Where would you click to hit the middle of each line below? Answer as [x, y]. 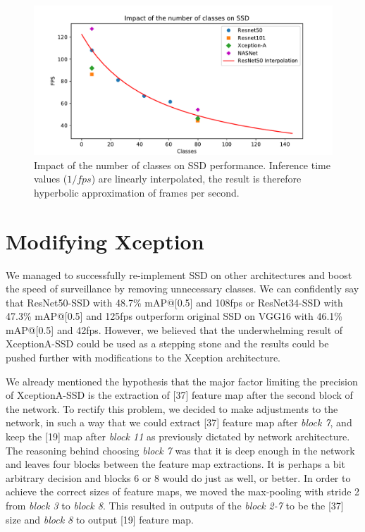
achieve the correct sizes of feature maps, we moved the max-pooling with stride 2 [183, 491]
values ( [51, 179]
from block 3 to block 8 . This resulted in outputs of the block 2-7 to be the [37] [175, 505]
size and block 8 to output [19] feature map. [100, 519]
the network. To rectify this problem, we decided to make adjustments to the [172, 408]
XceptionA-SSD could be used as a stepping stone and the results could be [167, 344]
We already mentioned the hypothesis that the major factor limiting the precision [182, 381]
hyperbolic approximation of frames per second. [137, 192]
